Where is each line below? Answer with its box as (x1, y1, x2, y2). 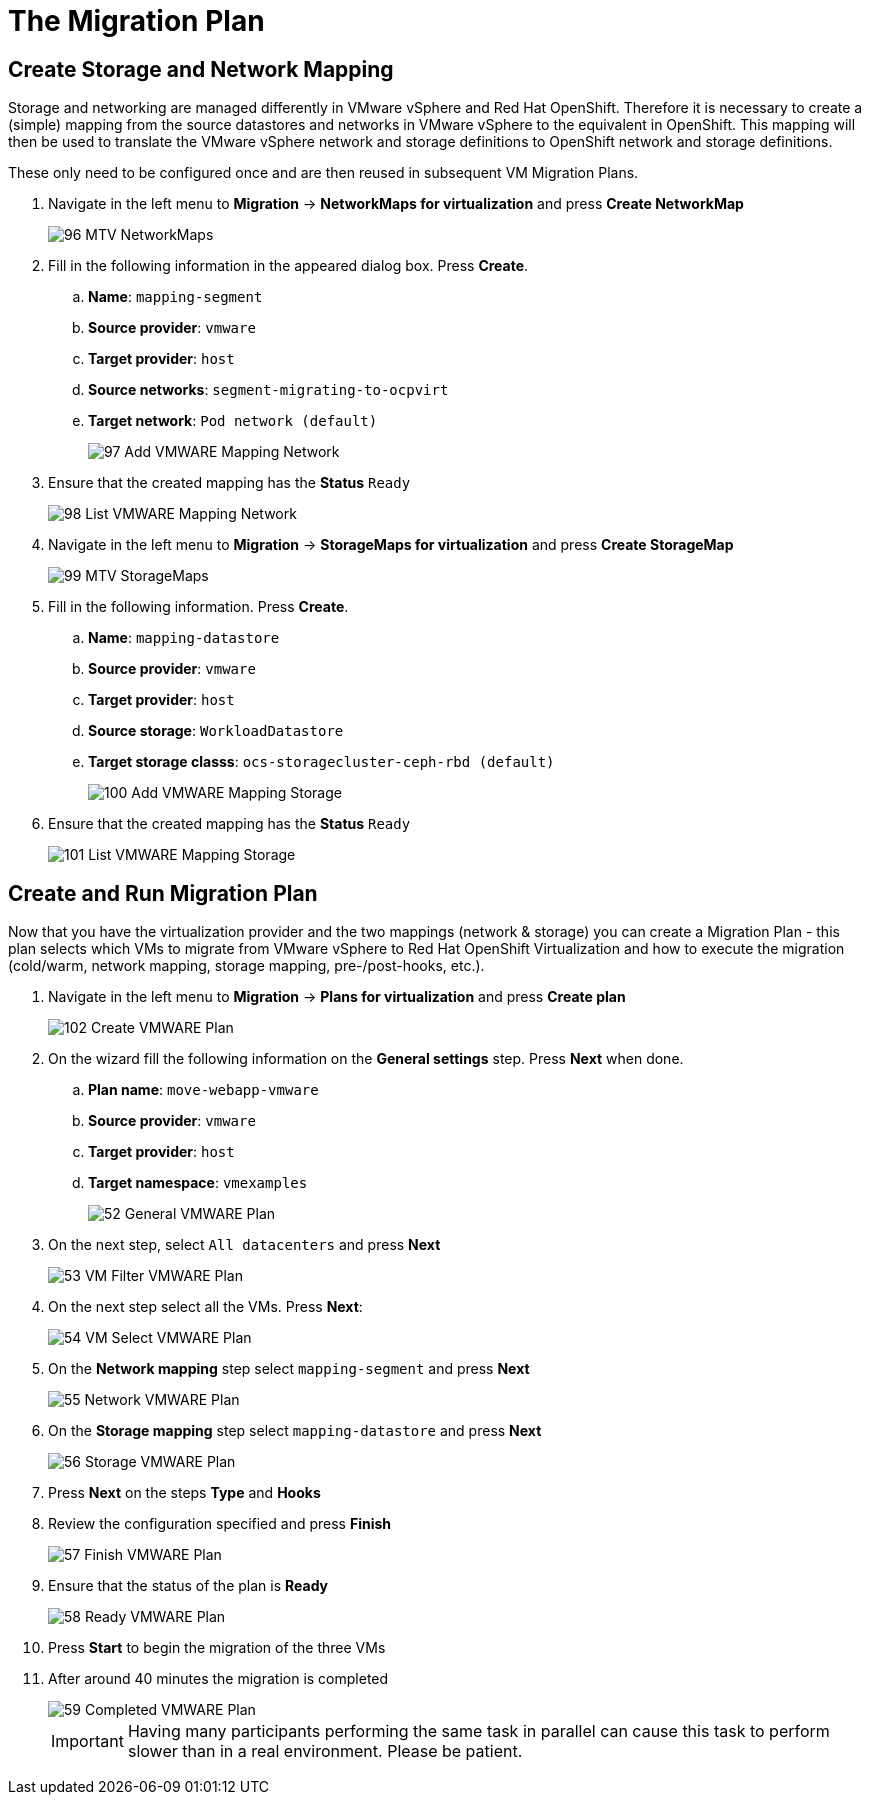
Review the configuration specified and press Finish (48, 1515, 391, 1533)
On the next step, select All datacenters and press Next (48, 1236, 441, 1254)
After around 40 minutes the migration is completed (48, 1670, 389, 1688)
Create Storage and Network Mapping (8, 56, 394, 82)
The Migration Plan (8, 4, 265, 38)
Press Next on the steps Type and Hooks (48, 1484, 321, 1502)
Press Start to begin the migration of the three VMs (48, 1639, 386, 1657)
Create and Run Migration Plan (8, 880, 318, 906)
